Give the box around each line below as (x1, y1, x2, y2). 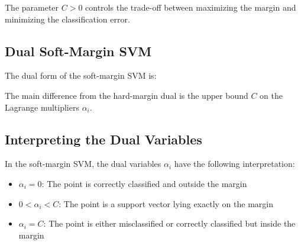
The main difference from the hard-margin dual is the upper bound (5, 89, 248, 101)
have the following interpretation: (174, 157, 295, 170)
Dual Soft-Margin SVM (5, 41, 152, 60)
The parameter (5, 1, 59, 13)
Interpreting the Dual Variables (5, 130, 202, 148)
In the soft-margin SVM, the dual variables (5, 157, 161, 170)
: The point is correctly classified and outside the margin (41, 177, 247, 189)
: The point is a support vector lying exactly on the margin (59, 197, 273, 209)
